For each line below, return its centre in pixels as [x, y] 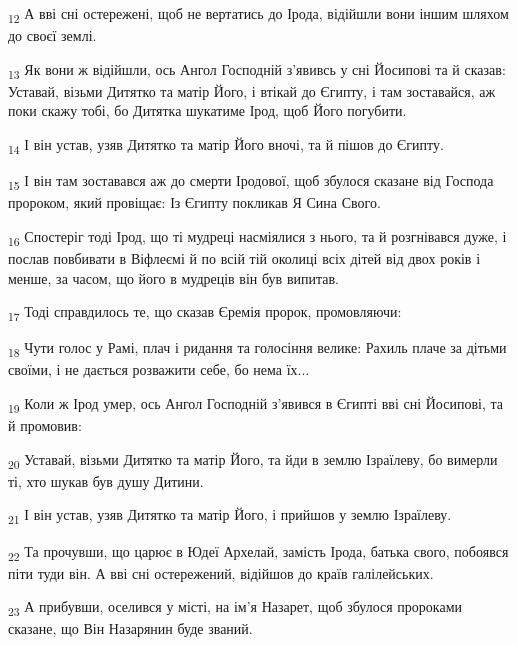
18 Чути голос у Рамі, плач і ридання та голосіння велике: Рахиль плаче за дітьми [257, 349]
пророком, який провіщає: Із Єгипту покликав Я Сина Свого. [194, 202]
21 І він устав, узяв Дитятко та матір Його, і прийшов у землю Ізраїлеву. [230, 516]
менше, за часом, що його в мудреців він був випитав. [173, 277]
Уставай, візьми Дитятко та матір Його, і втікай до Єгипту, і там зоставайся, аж [252, 90]
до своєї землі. [52, 35]
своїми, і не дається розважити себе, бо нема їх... [159, 369]
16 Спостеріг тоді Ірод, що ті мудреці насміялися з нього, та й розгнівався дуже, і [257, 237]
